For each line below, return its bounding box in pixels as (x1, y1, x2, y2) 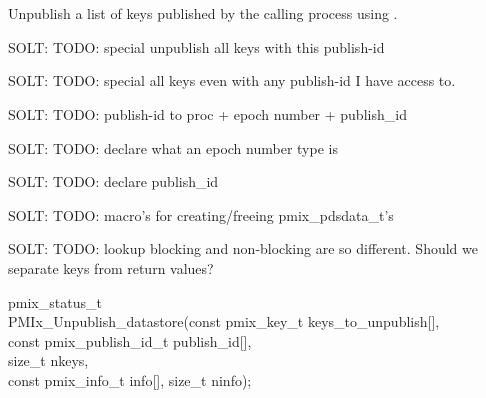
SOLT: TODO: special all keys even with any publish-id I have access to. (8, 70, 456, 91)
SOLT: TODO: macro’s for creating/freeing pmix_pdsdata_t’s (8, 204, 394, 225)
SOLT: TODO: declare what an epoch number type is (8, 137, 338, 158)
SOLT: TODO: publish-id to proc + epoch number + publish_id (8, 103, 407, 124)
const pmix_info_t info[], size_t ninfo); (8, 369, 252, 390)
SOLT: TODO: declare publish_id (8, 171, 219, 192)
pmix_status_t (8, 291, 102, 312)
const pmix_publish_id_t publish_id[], (8, 330, 252, 351)
